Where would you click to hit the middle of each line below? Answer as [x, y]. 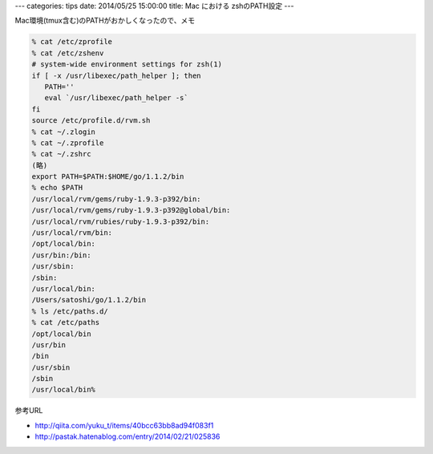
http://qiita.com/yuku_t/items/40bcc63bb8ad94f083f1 [124, 425]
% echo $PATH [57, 188]
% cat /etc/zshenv [68, 53]
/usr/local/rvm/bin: [72, 233]
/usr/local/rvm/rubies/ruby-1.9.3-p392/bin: [121, 221]
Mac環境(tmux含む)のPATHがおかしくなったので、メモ [105, 21]
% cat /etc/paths [66, 322]
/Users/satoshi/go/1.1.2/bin [89, 300]
